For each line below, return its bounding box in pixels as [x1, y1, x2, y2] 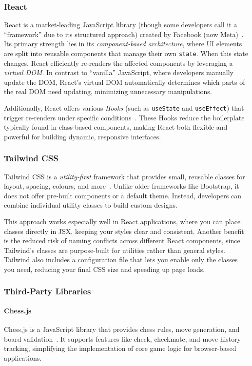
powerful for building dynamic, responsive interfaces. [4, 131, 161, 141]
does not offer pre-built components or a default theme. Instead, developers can [4, 190, 241, 200]
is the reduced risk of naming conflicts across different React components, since [4, 235, 240, 246]
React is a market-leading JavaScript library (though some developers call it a [4, 19, 237, 30]
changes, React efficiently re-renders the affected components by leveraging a [4, 58, 233, 68]
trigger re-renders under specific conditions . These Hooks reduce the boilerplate [4, 112, 245, 122]
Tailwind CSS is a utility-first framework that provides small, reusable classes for [4, 171, 245, 181]
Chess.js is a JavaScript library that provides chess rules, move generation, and [4, 324, 240, 334]
